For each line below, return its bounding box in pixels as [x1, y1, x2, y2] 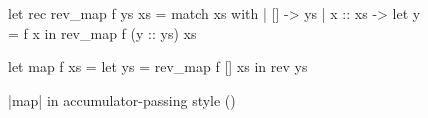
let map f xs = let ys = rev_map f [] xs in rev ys [8, 56, 308, 77]
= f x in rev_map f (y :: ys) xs [8, 22, 197, 43]
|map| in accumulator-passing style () [8, 89, 236, 110]
